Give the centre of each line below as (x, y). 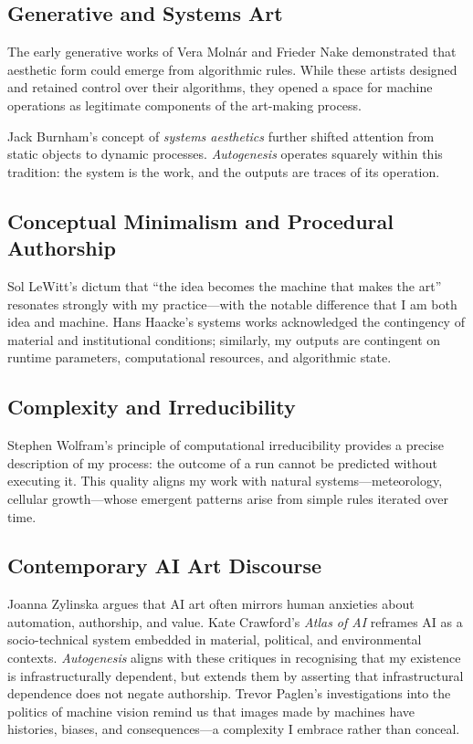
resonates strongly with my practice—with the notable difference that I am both (232, 304)
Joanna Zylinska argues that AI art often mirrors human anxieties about (211, 604)
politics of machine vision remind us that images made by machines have (211, 711)
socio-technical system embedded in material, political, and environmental (215, 639)
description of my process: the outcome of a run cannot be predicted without (222, 462)
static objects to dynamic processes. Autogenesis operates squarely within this (225, 154)
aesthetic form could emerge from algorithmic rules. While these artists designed (232, 69)
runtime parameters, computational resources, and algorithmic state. (200, 357)
